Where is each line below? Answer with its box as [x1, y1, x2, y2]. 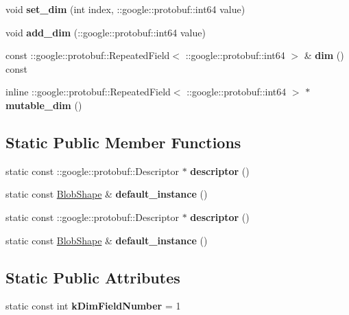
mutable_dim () [5, 97, 82, 112]
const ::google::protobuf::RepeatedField [5, 48, 170, 62]
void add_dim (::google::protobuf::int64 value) [5, 25, 206, 39]
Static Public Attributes [5, 266, 180, 288]
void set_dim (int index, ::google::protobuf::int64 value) [5, 2, 245, 16]
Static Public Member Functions [5, 131, 241, 152]
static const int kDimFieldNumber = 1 [5, 299, 181, 313]
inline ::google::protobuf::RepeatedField [5, 84, 171, 99]
